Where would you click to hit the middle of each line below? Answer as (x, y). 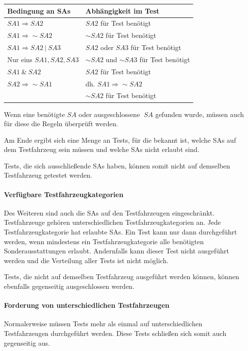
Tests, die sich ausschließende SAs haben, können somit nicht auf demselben (117, 165)
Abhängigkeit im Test (123, 10)
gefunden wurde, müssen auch (199, 114)
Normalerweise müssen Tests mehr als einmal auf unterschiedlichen (103, 324)
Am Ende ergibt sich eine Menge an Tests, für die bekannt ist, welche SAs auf (120, 140)
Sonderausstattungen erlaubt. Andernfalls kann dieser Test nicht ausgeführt (116, 251)
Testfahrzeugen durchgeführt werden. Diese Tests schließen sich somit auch (115, 333)
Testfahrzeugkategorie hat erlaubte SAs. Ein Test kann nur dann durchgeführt (121, 232)
